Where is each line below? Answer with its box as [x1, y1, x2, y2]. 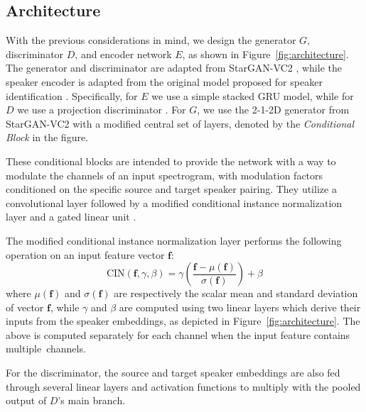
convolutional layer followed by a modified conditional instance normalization [6, 195, 343, 210]
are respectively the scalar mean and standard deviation [114, 286, 358, 301]
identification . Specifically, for [6, 88, 138, 103]
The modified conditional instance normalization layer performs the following [6, 233, 342, 247]
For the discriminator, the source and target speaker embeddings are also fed [6, 365, 340, 380]
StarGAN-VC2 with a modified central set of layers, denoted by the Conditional [6, 116, 355, 130]
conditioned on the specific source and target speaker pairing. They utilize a [6, 182, 337, 196]
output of [6, 393, 47, 408]
